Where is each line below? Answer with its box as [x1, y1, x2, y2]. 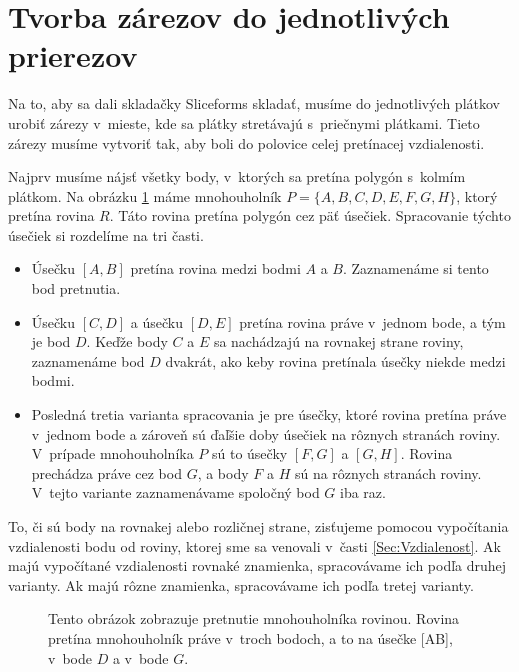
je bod [31, 331, 71, 352]
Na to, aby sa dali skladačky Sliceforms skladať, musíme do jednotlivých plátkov [8, 93, 500, 114]
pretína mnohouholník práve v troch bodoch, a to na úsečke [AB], [48, 627, 453, 648]
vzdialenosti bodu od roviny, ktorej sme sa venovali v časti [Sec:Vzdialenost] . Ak [8, 535, 501, 556]
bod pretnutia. [31, 278, 121, 299]
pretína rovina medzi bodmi [130, 258, 301, 279]
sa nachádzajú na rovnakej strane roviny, [213, 331, 464, 352]
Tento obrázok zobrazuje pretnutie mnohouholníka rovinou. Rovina [48, 608, 460, 629]
